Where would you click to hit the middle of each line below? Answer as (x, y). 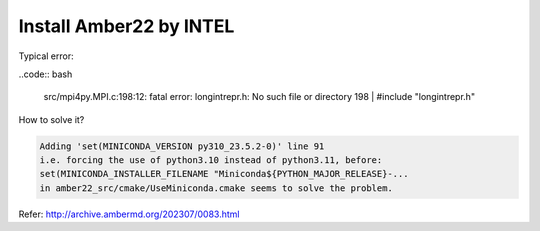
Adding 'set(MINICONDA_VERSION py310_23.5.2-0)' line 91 (182, 146)
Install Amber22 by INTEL (126, 26)
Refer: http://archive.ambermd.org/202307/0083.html (129, 214)
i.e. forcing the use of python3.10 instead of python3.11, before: (211, 160)
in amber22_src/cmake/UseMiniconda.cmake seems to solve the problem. (216, 188)
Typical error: (46, 56)
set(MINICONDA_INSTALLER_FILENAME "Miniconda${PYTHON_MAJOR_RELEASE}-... (224, 174)
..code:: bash (45, 74)
